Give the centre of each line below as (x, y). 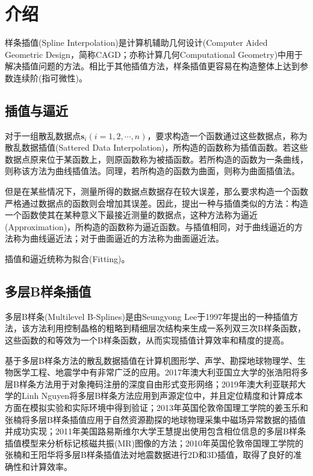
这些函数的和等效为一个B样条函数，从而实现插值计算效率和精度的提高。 (147, 340)
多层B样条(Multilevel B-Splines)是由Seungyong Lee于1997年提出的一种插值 (147, 316)
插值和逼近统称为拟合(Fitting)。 (67, 259)
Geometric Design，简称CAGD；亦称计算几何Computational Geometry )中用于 (154, 54)
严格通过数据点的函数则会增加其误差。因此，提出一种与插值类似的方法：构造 (156, 203)
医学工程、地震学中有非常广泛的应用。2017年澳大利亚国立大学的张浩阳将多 (160, 372)
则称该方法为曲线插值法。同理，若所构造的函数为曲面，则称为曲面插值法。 (152, 171)
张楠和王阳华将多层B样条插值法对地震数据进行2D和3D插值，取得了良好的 (149, 455)
